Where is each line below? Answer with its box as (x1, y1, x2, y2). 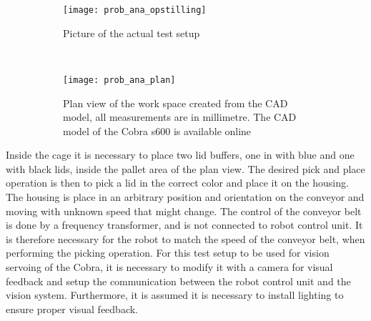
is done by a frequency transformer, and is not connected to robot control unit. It (6, 217, 363, 232)
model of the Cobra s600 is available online (63, 123, 252, 138)
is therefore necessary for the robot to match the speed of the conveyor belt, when (6, 231, 365, 246)
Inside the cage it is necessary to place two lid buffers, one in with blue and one (6, 147, 355, 162)
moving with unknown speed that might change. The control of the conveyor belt (6, 203, 362, 218)
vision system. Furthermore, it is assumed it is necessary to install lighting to (6, 287, 344, 302)
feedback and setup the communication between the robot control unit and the (6, 273, 351, 288)
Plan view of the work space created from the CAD (63, 95, 288, 110)
